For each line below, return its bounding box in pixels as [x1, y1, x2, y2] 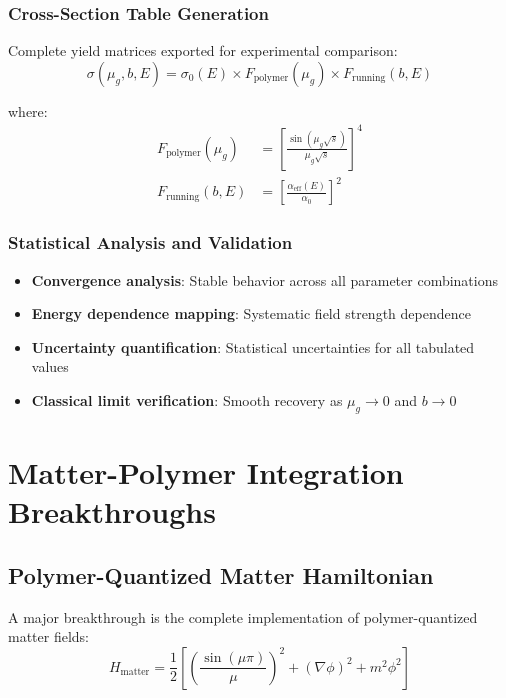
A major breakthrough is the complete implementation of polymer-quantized [8, 606, 478, 627]
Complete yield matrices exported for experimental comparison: [8, 40, 398, 61]
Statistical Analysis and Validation [8, 230, 293, 255]
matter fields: [8, 626, 90, 647]
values [31, 356, 69, 377]
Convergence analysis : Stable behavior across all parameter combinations [31, 269, 499, 290]
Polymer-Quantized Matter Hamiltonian [8, 559, 434, 590]
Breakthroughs [8, 491, 216, 532]
